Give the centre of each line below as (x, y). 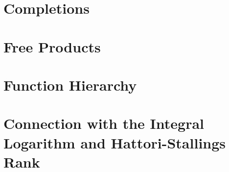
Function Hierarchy (70, 85)
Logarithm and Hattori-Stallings (115, 142)
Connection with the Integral (104, 123)
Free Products (52, 46)
